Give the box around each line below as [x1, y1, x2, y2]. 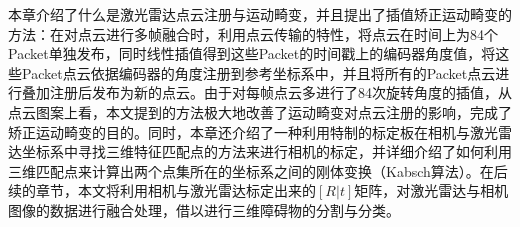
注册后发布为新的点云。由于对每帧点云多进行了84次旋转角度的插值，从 [49, 82, 512, 103]
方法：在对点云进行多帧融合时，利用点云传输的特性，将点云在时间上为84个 [8, 23, 498, 44]
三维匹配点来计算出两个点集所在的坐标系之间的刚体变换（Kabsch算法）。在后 [8, 160, 508, 181]
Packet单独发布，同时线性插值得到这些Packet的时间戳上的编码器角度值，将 [8, 43, 496, 64]
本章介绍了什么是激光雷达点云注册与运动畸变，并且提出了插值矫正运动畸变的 [8, 4, 512, 24]
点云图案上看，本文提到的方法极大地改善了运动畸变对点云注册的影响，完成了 [8, 101, 512, 122]
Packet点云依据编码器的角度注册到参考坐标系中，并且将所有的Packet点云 [21, 62, 496, 83]
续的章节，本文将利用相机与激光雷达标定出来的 [8, 180, 316, 201]
